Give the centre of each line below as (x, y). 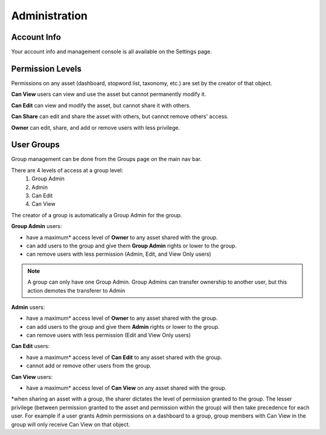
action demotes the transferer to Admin (76, 290)
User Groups (35, 145)
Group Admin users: (37, 226)
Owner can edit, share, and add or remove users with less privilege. (96, 127)
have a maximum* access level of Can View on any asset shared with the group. (126, 388)
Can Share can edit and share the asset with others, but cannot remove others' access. (120, 116)
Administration (49, 16)
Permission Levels (46, 68)
